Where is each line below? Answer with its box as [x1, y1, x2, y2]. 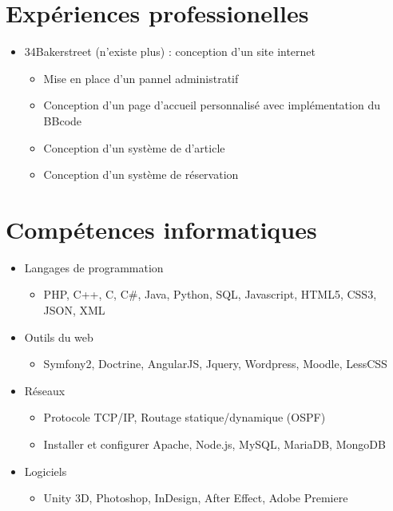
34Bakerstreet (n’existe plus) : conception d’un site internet [24, 43, 316, 60]
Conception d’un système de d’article [43, 139, 225, 156]
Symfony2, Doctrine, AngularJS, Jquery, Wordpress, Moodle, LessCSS [43, 355, 387, 372]
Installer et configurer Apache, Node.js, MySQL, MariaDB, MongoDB [43, 435, 386, 452]
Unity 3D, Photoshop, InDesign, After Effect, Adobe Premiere [43, 489, 348, 506]
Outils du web [24, 328, 93, 345]
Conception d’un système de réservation [43, 166, 239, 183]
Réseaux [24, 382, 65, 398]
